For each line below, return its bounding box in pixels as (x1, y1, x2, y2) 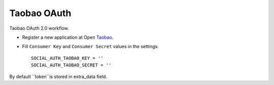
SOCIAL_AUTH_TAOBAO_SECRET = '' (31, 62, 112, 68)
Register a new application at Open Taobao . (22, 34, 114, 40)
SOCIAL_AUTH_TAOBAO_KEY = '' (31, 55, 104, 61)
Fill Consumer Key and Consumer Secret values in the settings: (22, 43, 159, 50)
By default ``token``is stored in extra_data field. (9, 73, 108, 79)
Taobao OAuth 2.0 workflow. (9, 25, 70, 31)
